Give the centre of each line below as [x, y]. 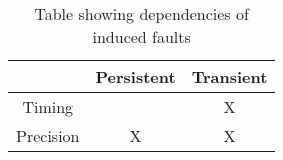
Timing [48, 106]
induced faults [141, 36]
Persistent [135, 76]
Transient [229, 76]
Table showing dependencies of [141, 13]
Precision [48, 135]
